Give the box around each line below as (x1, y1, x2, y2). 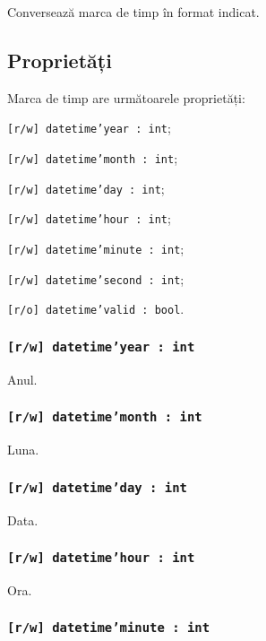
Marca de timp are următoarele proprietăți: (7, 88, 245, 107)
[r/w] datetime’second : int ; (7, 269, 184, 288)
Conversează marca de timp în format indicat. (7, 3, 260, 21)
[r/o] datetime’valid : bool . (7, 299, 184, 318)
